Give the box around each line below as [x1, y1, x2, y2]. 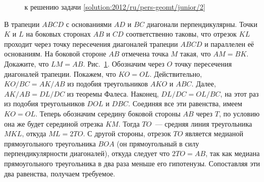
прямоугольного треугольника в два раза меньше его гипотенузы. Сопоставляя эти [4, 158, 260, 168]
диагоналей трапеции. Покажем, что [4, 68, 116, 79]
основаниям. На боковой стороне [4, 48, 107, 59]
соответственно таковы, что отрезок [125, 28, 237, 39]
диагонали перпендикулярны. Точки [146, 18, 257, 29]
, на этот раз [220, 88, 259, 99]
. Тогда [118, 118, 140, 129]
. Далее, [191, 78, 216, 89]
